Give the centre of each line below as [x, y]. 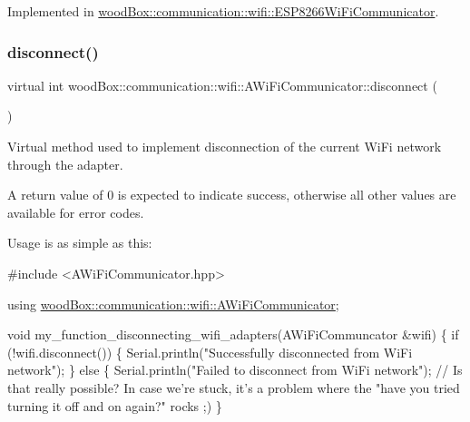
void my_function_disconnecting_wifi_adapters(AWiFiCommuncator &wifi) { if [233, 334]
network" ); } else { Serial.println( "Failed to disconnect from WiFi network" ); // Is [235, 370]
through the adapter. [65, 164]
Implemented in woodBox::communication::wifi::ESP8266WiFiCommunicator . [223, 11]
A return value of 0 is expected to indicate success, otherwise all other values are [232, 195]
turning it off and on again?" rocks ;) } [115, 405]
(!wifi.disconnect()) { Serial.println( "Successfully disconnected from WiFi [210, 352]
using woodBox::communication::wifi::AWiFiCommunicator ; [173, 304]
